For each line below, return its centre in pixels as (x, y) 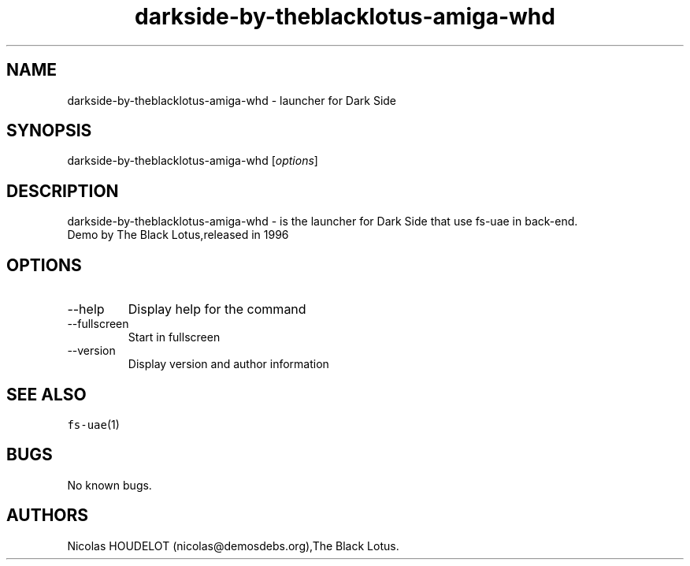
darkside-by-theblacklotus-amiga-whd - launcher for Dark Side (232, 100)
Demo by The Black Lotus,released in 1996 (178, 235)
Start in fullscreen (174, 337)
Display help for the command (217, 309)
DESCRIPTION (63, 191)
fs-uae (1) (93, 424)
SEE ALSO (46, 394)
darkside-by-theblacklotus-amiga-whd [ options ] (193, 161)
